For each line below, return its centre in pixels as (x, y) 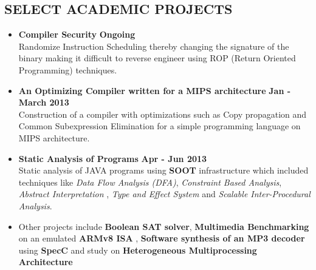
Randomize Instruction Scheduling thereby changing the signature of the (154, 46)
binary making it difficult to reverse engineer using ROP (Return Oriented (157, 58)
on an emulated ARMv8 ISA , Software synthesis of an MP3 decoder (162, 238)
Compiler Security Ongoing (77, 34)
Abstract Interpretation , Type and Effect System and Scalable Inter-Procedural (164, 194)
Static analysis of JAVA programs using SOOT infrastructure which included (163, 170)
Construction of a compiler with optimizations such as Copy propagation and (163, 114)
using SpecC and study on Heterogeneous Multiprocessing (138, 250)
